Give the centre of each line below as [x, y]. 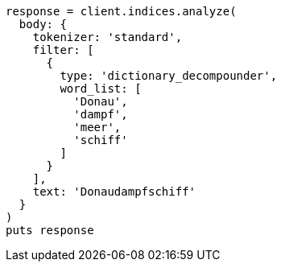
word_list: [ [101, 89]
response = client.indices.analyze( [121, 11]
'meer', [97, 127]
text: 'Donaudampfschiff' [114, 192]
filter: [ [63, 50]
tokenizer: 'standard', [107, 37]
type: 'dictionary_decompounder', [169, 76]
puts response [50, 230]
